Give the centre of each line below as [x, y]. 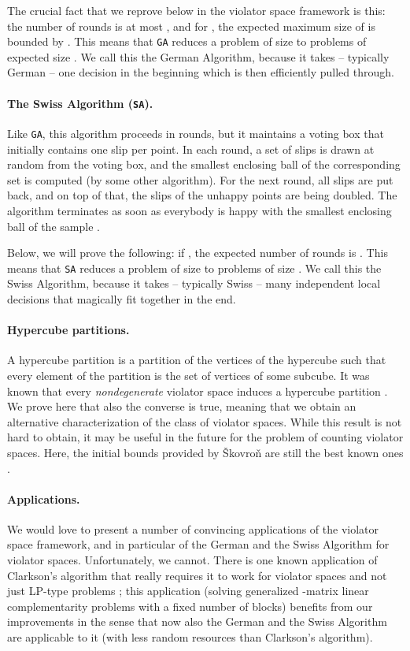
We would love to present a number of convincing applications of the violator [193, 528]
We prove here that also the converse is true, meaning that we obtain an [182, 406]
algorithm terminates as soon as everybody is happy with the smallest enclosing [199, 210]
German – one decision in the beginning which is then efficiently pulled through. [201, 72]
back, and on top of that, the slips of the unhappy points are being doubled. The [202, 195]
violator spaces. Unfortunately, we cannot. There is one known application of [192, 560]
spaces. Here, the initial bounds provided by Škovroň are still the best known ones [205, 452]
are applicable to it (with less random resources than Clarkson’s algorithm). [190, 637]
